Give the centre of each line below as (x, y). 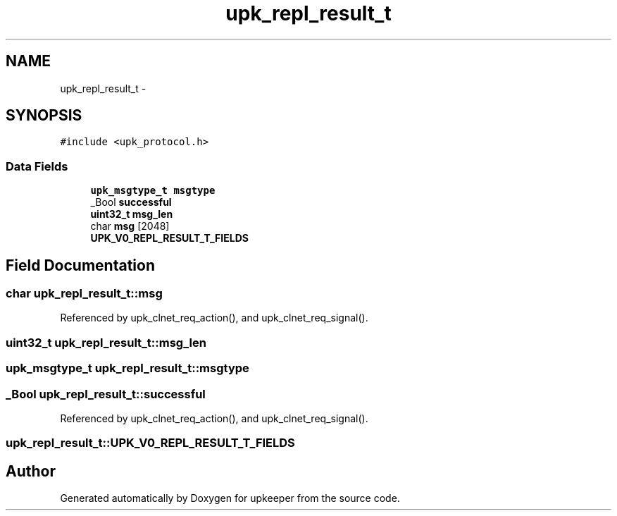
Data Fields (37, 166)
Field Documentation (80, 265)
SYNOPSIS (44, 116)
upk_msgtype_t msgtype (153, 191)
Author (31, 471)
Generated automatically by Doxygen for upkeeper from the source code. (230, 498)
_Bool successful (131, 202)
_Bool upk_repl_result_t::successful (106, 394)
